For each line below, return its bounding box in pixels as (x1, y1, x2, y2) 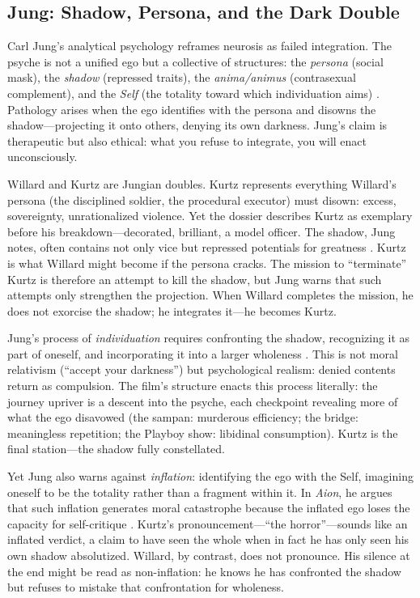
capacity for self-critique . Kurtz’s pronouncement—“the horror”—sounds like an (7, 515, 408, 532)
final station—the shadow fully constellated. (7, 440, 225, 457)
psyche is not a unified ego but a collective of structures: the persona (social (7, 53, 384, 70)
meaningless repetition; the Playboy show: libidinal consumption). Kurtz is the (7, 424, 398, 441)
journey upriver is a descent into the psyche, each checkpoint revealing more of (7, 392, 398, 409)
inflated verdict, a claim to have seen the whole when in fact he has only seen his (7, 531, 409, 548)
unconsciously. (7, 148, 78, 165)
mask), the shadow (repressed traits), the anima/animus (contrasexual (7, 69, 356, 86)
